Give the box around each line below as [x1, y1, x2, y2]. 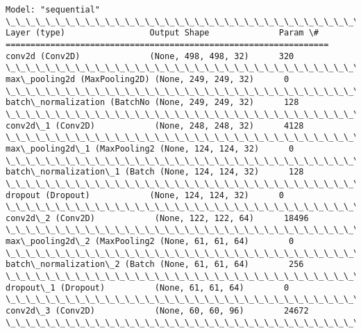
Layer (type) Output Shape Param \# [6, 28, 319, 38]
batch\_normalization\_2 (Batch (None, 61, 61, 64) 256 [6, 259, 304, 270]
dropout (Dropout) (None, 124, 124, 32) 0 [6, 190, 284, 200]
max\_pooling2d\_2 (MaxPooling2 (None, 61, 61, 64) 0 [6, 236, 294, 247]
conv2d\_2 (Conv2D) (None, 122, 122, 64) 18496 [6, 213, 309, 223]
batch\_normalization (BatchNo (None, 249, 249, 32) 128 [6, 97, 299, 108]
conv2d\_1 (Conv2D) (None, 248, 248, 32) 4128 [6, 120, 304, 131]
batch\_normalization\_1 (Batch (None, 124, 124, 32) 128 [6, 167, 304, 177]
